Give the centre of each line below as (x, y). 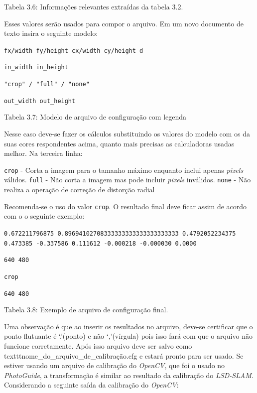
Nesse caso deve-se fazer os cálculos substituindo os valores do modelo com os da (127, 133)
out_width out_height (40, 101)
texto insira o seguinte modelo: (51, 33)
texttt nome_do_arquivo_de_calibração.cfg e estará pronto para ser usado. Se (124, 355)
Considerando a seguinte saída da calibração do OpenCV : (91, 385)
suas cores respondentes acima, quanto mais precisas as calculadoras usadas (119, 143)
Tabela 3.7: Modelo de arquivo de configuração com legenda (95, 117)
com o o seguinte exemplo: (44, 216)
